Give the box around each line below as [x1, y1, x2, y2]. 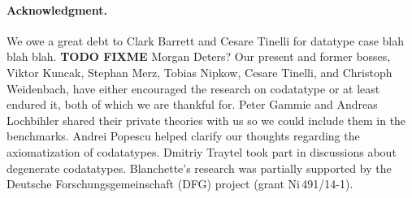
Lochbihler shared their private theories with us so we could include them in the [7, 111, 406, 128]
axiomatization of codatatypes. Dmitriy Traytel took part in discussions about [7, 143, 397, 160]
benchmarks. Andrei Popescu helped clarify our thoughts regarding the [7, 127, 360, 144]
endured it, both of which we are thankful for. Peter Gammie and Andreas [7, 96, 378, 113]
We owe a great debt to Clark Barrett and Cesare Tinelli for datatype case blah [7, 32, 404, 49]
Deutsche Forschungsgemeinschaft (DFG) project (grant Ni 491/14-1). [7, 175, 353, 192]
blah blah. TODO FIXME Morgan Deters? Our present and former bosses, [7, 48, 391, 65]
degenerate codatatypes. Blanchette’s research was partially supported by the [7, 159, 392, 176]
